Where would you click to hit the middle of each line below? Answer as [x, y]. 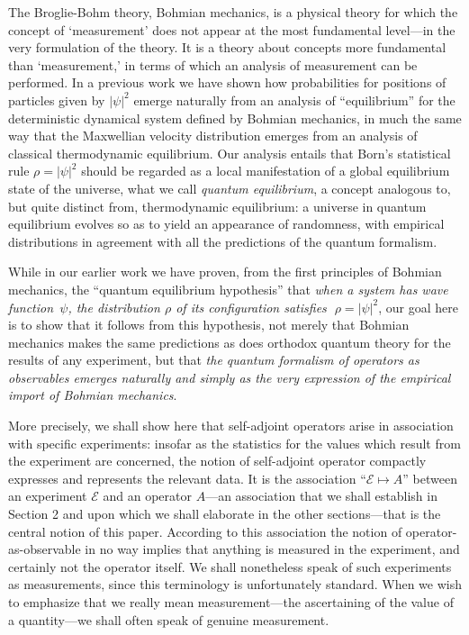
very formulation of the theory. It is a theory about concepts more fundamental [227, 47]
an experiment [48, 496]
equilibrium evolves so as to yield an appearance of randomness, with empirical [226, 224]
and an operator [147, 496]
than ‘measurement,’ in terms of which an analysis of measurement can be [213, 64]
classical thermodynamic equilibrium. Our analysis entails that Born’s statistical [230, 153]
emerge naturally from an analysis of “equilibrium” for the [294, 100]
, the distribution [114, 307]
